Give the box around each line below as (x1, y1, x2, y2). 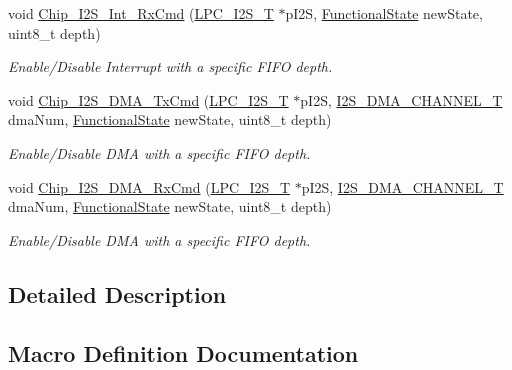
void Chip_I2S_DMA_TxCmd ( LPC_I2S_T (8, 89, 289, 110)
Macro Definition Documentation (8, 337, 359, 368)
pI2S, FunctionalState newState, (285, 3, 483, 23)
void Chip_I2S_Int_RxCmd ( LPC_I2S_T (8, 3, 274, 23)
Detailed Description (8, 278, 227, 309)
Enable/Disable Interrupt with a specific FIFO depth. (8, 56, 333, 77)
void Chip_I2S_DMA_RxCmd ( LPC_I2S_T (8, 176, 290, 197)
